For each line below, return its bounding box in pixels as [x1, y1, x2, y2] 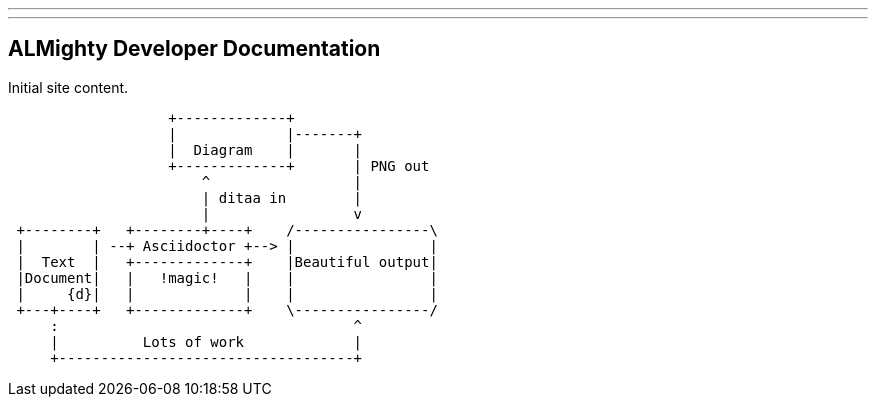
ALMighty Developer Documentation [8, 36, 381, 62]
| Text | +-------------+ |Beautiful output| [16, 253, 438, 270]
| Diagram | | [168, 141, 363, 158]
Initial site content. [8, 78, 129, 96]
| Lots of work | [50, 333, 363, 350]
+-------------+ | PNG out [168, 157, 430, 174]
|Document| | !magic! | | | [16, 269, 438, 286]
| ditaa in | [201, 189, 363, 206]
